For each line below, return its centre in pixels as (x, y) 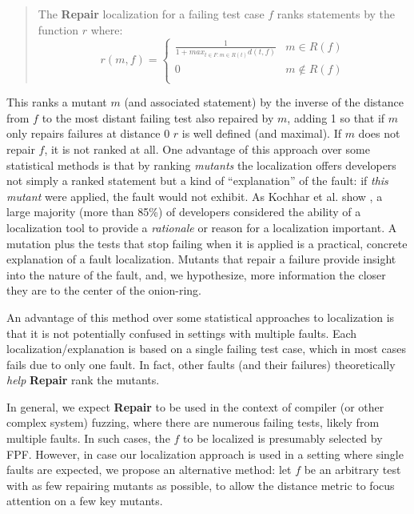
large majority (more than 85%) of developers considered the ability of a (184, 212)
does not (379, 133)
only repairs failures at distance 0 (88, 133)
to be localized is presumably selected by (283, 438)
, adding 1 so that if (336, 117)
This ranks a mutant (57, 102)
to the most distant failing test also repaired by (158, 117)
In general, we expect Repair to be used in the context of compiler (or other (195, 406)
